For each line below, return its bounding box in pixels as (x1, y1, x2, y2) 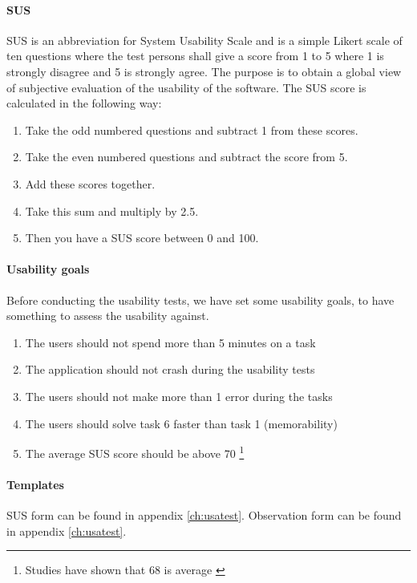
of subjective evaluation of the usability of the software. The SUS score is (6, 79, 366, 95)
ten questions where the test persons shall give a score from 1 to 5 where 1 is (6, 47, 384, 64)
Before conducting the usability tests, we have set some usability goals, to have (6, 291, 395, 308)
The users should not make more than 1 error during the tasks (25, 387, 333, 404)
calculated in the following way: (6, 95, 162, 111)
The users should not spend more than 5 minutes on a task (25, 334, 316, 350)
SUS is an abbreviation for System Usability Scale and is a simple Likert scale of (6, 31, 403, 48)
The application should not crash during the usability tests (25, 361, 315, 378)
